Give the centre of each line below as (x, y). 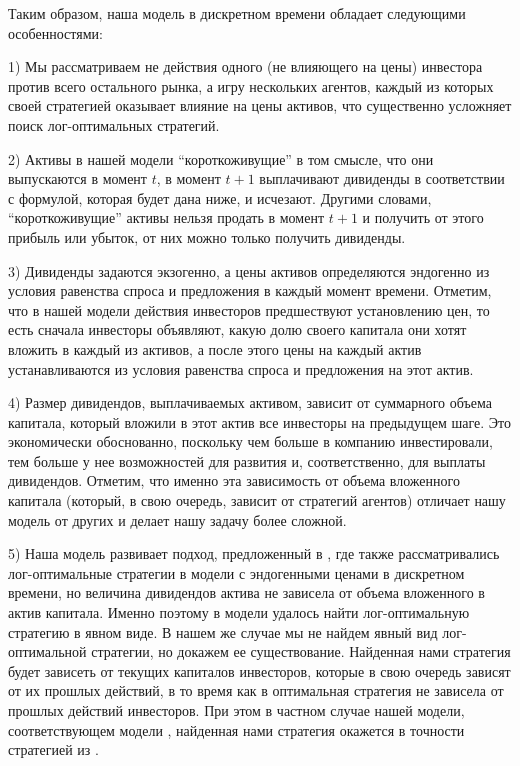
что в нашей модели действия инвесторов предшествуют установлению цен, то (249, 309)
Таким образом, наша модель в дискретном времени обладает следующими (237, 13)
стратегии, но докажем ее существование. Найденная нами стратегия (301, 651)
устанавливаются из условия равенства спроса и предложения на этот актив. (241, 368)
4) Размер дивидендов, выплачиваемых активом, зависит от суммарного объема (250, 402)
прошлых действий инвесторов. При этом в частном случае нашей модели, (236, 710)
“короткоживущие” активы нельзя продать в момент (166, 217)
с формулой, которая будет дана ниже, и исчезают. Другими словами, (220, 197)
